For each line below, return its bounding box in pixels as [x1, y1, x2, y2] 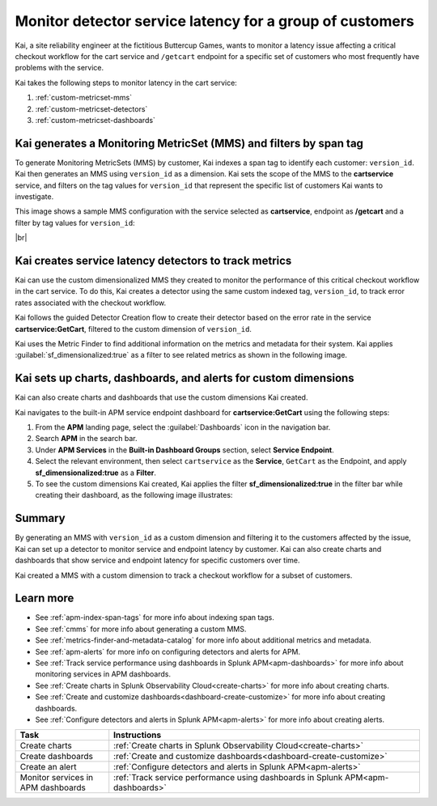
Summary [15, 511, 66, 525]
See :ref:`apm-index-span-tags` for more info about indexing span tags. [35, 613, 274, 622]
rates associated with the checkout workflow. [15, 298, 167, 308]
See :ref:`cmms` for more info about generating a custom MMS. [35, 624, 247, 634]
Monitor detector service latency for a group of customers [15, 12, 414, 30]
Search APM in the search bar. [35, 434, 138, 443]
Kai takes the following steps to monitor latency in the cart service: [15, 78, 238, 87]
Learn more [15, 592, 74, 605]
